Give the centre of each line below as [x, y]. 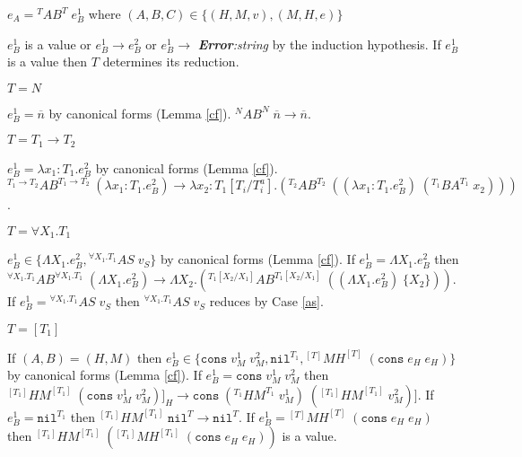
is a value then [48, 62]
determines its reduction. [171, 62]
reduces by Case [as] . [266, 301]
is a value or [58, 44]
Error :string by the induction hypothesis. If [319, 44]
